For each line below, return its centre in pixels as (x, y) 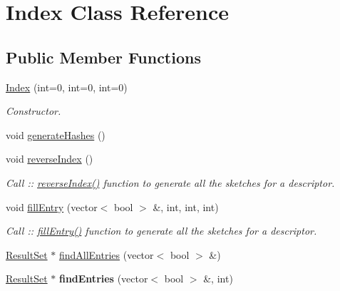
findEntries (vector (103, 279)
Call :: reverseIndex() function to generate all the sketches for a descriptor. (170, 182)
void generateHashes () (56, 134)
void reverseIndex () (50, 159)
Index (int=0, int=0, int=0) (67, 87)
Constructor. (34, 111)
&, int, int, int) (186, 206)
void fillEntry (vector (52, 206)
